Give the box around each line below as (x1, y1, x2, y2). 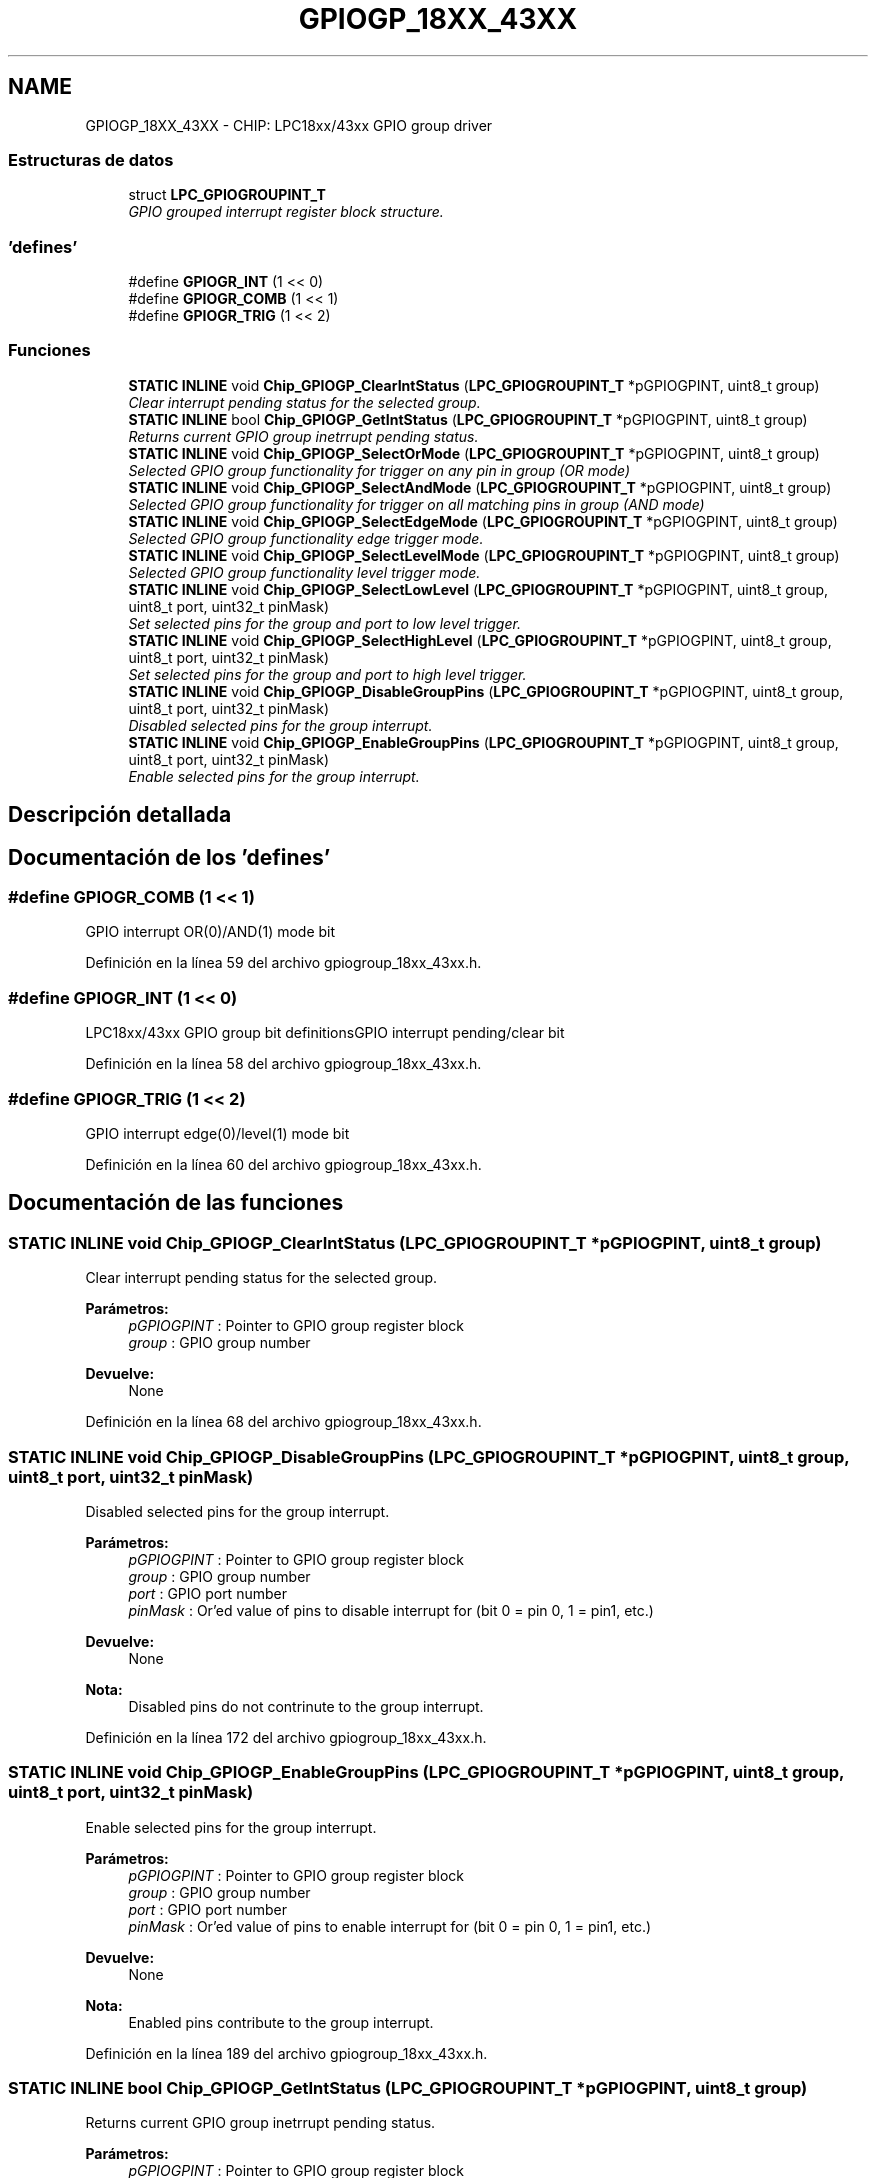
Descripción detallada (8, 802, 232, 828)
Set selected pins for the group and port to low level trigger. (128, 614, 521, 632)
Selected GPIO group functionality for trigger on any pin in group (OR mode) (128, 461, 631, 479)
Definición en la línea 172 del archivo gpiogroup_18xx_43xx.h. (85, 1728, 487, 1746)
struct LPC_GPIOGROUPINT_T (128, 186, 326, 204)
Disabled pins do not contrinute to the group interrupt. (128, 1697, 484, 1715)
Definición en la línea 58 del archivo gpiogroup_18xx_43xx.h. (85, 1055, 482, 1073)
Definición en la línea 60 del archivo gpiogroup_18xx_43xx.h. (85, 1155, 482, 1173)
